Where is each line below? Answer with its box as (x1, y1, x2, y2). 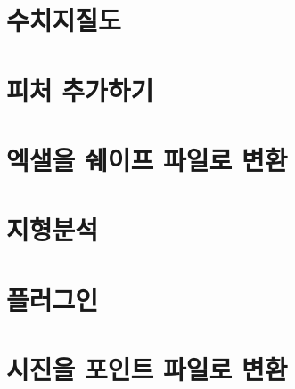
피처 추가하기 (6, 71, 154, 108)
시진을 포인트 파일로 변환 (6, 351, 288, 387)
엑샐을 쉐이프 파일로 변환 (6, 141, 288, 177)
